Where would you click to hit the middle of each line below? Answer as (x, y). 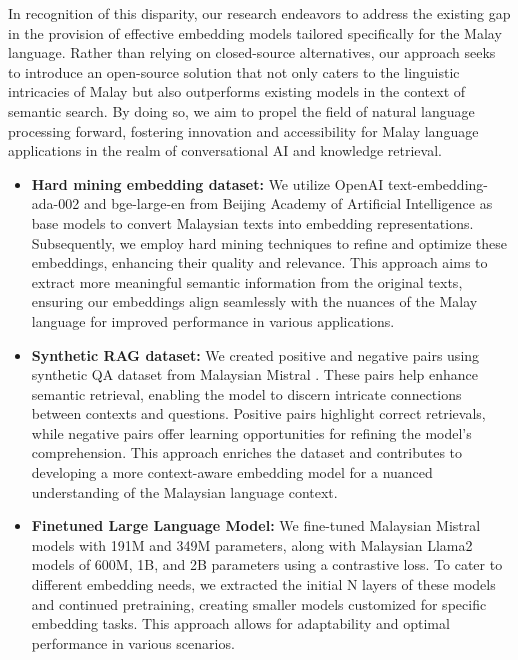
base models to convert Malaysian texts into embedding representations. (252, 222)
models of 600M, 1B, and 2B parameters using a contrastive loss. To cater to (267, 564)
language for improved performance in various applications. (213, 320)
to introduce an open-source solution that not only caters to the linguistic (234, 71)
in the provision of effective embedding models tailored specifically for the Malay (255, 32)
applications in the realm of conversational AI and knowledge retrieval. (225, 150)
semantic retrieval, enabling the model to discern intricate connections (246, 393)
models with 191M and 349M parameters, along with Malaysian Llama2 (252, 544)
